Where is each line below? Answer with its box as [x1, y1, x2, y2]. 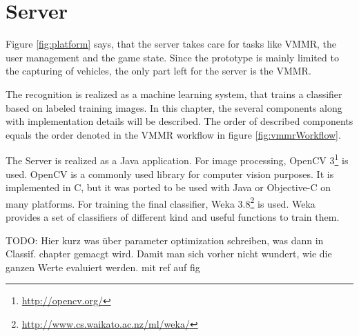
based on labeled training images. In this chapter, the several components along [6, 100, 342, 115]
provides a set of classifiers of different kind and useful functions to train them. [6, 209, 340, 224]
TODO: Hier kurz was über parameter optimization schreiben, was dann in [6, 233, 324, 247]
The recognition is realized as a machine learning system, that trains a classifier [6, 86, 342, 101]
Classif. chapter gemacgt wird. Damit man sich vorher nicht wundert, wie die [6, 246, 332, 261]
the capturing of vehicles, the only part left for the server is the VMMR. [6, 63, 311, 78]
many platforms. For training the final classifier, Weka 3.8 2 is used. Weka [6, 194, 316, 210]
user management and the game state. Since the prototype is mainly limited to [6, 50, 339, 64]
